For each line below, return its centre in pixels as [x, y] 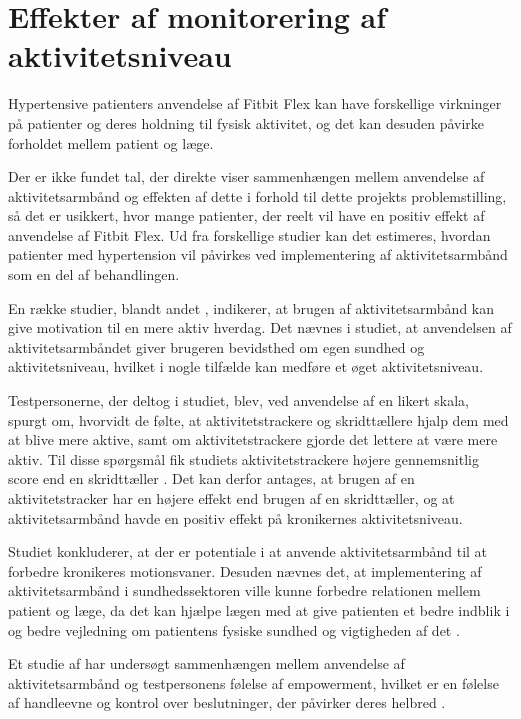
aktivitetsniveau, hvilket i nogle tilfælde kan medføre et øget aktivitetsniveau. [246, 366]
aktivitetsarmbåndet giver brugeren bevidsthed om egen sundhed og [216, 346]
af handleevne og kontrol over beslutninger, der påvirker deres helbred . [227, 702]
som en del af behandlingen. [94, 274]
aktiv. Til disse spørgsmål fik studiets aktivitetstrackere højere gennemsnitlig [243, 458]
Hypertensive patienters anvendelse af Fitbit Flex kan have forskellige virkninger [255, 103]
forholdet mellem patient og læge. [111, 142]
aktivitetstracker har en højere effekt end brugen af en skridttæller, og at [231, 498]
